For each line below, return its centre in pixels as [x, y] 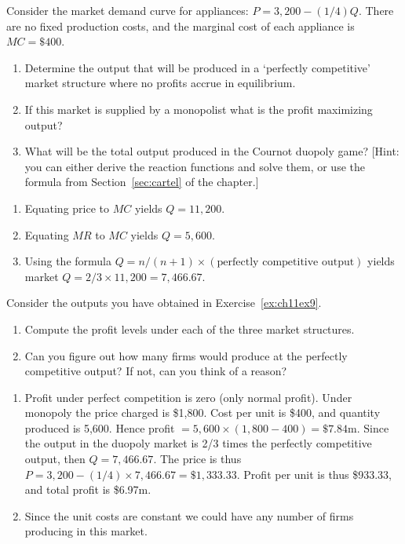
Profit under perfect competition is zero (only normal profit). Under [188, 397]
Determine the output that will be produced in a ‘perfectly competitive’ [197, 67]
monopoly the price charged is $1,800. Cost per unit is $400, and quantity [202, 413]
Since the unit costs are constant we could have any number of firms [189, 515]
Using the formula [68, 261]
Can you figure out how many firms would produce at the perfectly [186, 355]
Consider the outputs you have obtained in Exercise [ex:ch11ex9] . [164, 303]
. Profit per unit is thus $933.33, [314, 474]
